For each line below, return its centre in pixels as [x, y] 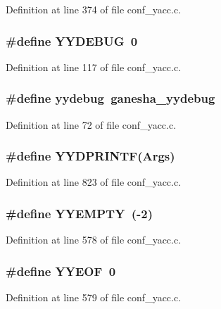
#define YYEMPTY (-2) [80, 213]
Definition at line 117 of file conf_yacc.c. [94, 67]
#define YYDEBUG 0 [72, 40]
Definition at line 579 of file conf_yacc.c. [94, 297]
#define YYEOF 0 [61, 271]
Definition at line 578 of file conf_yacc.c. [94, 240]
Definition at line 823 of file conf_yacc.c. [94, 182]
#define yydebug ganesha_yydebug [110, 98]
